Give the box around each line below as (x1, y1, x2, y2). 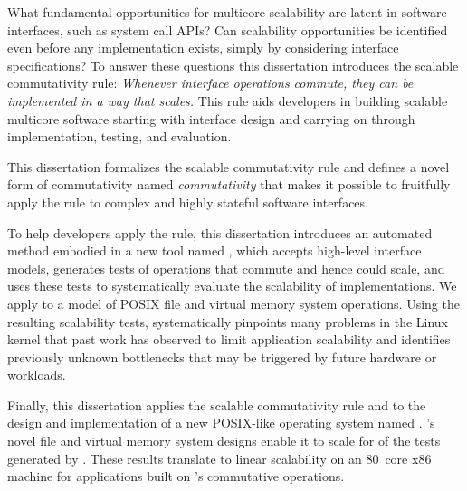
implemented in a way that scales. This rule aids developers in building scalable (7, 91, 448, 110)
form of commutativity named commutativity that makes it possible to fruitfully (7, 175, 451, 194)
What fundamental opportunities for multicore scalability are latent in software (7, 3, 447, 21)
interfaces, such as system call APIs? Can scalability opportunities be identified (7, 20, 448, 39)
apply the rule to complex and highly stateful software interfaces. (7, 192, 368, 211)
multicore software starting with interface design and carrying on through (7, 109, 415, 128)
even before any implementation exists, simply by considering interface (7, 38, 399, 57)
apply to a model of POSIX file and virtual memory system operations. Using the (7, 294, 460, 313)
